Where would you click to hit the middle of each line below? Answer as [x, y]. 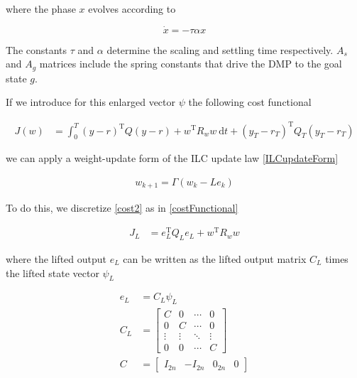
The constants [37, 49]
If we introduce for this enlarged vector [91, 102]
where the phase [41, 9]
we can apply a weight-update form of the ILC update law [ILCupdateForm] [172, 158]
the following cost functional [250, 102]
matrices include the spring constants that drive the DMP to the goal [191, 64]
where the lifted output [56, 258]
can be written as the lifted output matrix [215, 258]
